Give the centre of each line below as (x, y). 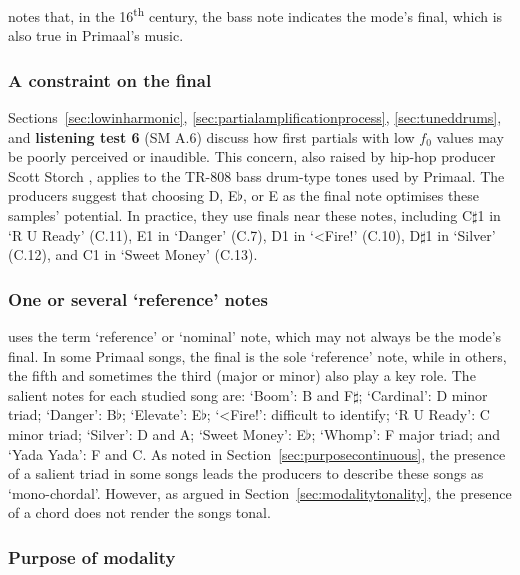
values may (470, 136)
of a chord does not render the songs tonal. (139, 512)
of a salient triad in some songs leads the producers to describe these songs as (246, 473)
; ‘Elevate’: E (162, 414)
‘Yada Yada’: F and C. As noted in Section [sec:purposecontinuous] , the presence (257, 453)
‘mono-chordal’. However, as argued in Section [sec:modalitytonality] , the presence (260, 492)
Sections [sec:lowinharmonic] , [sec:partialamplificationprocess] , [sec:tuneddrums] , (255, 117)
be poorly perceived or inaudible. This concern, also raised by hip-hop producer (252, 156)
